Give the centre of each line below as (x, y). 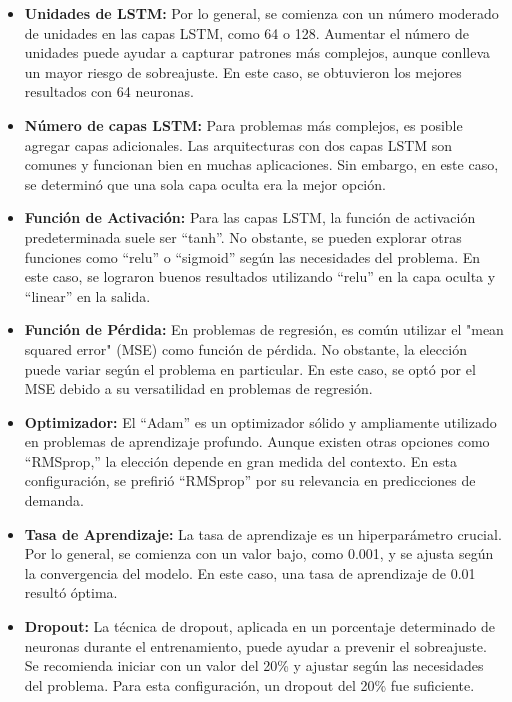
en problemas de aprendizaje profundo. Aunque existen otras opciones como (257, 441)
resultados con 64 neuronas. (109, 91)
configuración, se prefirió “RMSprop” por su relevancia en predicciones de (250, 480)
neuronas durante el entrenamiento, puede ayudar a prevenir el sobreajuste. (255, 645)
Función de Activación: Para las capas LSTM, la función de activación (250, 217)
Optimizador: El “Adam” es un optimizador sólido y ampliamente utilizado (260, 421)
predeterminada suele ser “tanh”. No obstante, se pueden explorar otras (243, 236)
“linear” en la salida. (87, 295)
